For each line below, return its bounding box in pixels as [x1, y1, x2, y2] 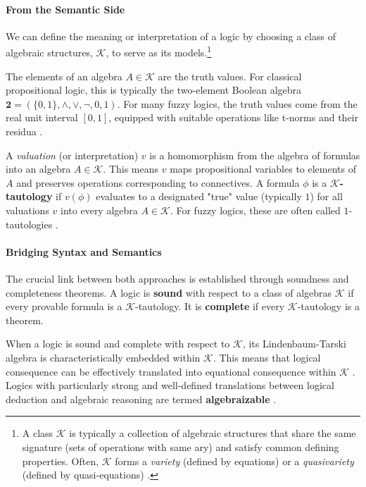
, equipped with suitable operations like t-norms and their [108, 110, 358, 125]
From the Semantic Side [6, 1, 125, 16]
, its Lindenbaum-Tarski [242, 336, 346, 351]
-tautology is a [297, 299, 360, 314]
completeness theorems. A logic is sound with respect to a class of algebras [6, 285, 332, 300]
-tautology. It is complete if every [135, 299, 285, 314]
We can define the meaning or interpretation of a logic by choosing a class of [6, 28, 336, 43]
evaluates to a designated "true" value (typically [96, 189, 302, 204]
